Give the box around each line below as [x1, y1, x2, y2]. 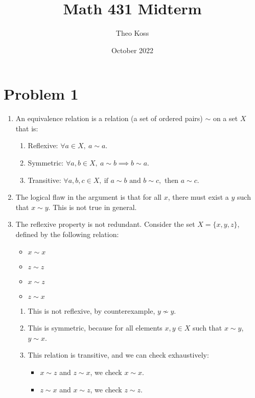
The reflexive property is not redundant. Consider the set [15, 219, 195, 229]
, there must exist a [168, 192, 229, 202]
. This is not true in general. [48, 201, 137, 212]
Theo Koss [115, 28, 149, 38]
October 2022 [111, 44, 154, 55]
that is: [15, 123, 38, 133]
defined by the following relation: [15, 229, 119, 239]
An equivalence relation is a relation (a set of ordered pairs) [15, 113, 203, 124]
